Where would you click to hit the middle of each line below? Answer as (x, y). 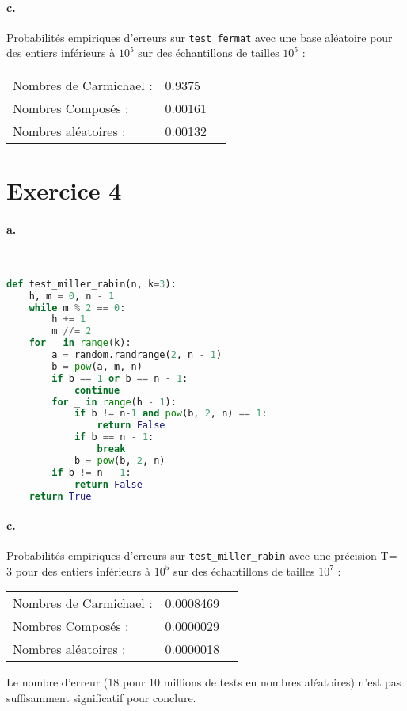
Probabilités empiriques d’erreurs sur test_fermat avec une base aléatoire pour (200, 37)
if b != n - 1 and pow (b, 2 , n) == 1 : (171, 414)
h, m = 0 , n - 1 (72, 296)
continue (97, 390)
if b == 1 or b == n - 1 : (120, 378)
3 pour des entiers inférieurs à (78, 570)
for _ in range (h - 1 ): (114, 402)
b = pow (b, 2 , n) (120, 460)
